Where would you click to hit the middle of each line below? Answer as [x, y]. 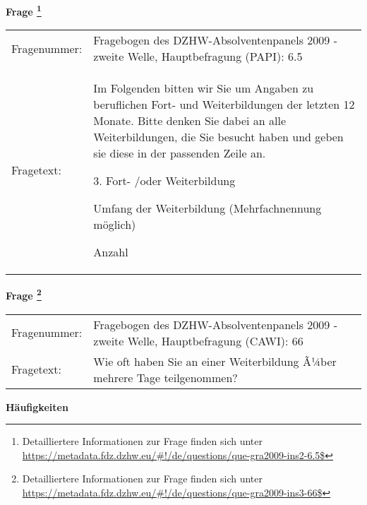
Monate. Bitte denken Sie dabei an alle [190, 121]
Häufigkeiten [37, 406]
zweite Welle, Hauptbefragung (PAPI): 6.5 [198, 57]
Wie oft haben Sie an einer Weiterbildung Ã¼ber [215, 361]
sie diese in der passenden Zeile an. [180, 153]
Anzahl [111, 252]
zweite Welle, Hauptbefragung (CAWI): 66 [198, 340]
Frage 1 [24, 10]
